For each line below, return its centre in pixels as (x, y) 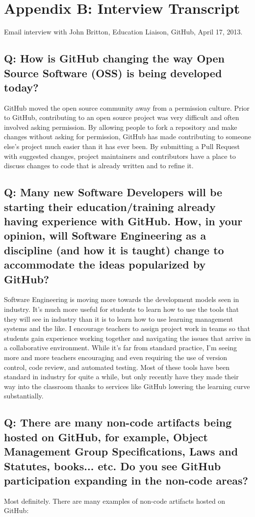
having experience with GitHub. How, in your (123, 221)
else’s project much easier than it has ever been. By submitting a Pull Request (122, 146)
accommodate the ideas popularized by (105, 264)
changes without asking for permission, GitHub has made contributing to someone (127, 137)
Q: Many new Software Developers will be (113, 192)
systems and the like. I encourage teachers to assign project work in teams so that (127, 328)
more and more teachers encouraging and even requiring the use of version (116, 357)
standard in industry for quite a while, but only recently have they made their (121, 377)
